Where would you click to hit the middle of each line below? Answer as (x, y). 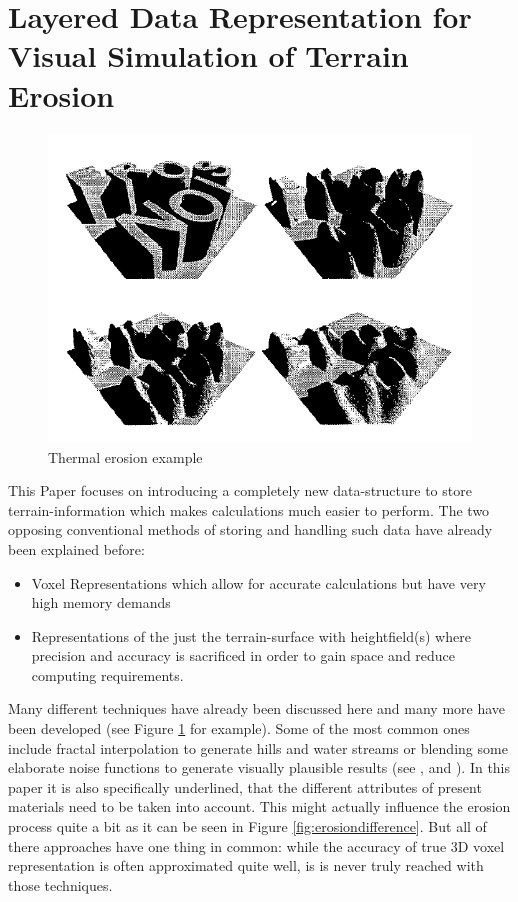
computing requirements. (107, 674)
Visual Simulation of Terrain (208, 55)
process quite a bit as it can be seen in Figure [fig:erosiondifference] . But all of (247, 826)
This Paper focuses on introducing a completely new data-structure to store (240, 490)
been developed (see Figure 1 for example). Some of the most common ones (239, 728)
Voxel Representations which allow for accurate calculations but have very (258, 582)
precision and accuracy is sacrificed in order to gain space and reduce (243, 655)
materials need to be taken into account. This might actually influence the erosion (259, 806)
